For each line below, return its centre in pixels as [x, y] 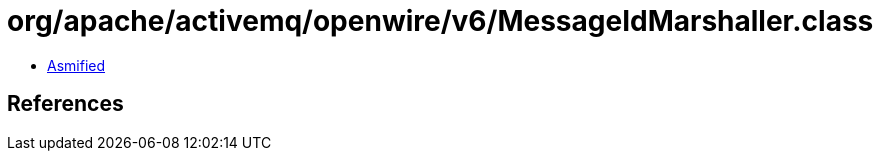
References [65, 104]
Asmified [76, 65]
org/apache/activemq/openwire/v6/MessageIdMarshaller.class [440, 21]
